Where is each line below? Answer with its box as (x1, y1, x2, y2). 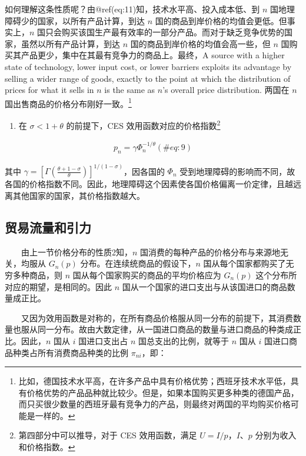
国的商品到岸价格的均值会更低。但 (155, 14, 287, 26)
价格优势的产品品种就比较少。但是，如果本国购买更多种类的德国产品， (26, 386, 299, 398)
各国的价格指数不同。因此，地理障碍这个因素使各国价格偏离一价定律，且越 (5, 178, 293, 190)
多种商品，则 (12, 268, 62, 281)
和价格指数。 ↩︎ (18, 441, 75, 453)
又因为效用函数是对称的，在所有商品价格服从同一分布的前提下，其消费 (21, 311, 293, 324)
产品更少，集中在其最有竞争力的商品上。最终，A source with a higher (21, 49, 285, 61)
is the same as (104, 84, 155, 96)
